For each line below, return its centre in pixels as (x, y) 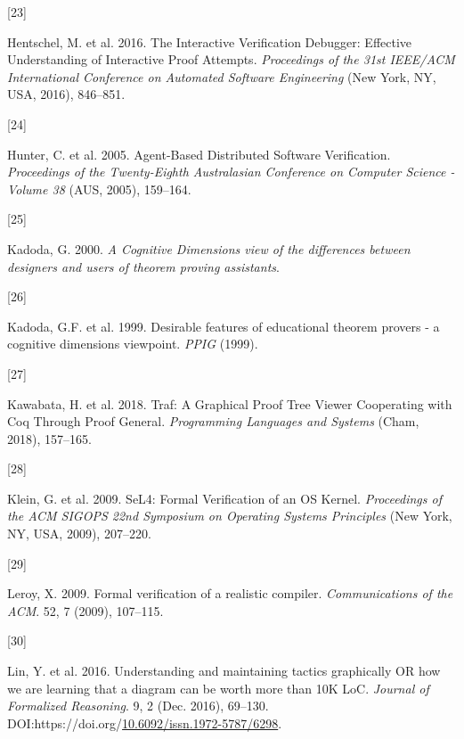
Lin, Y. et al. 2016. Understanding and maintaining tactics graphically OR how (224, 671)
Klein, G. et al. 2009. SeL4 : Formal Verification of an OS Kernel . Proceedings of (224, 498)
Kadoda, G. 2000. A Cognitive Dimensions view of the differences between (209, 248)
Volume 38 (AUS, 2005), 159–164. (99, 189)
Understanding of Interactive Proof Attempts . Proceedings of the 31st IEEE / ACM (231, 59)
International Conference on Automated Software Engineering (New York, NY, (222, 76)
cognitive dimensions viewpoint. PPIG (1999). (133, 344)
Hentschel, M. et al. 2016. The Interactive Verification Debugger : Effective (210, 41)
